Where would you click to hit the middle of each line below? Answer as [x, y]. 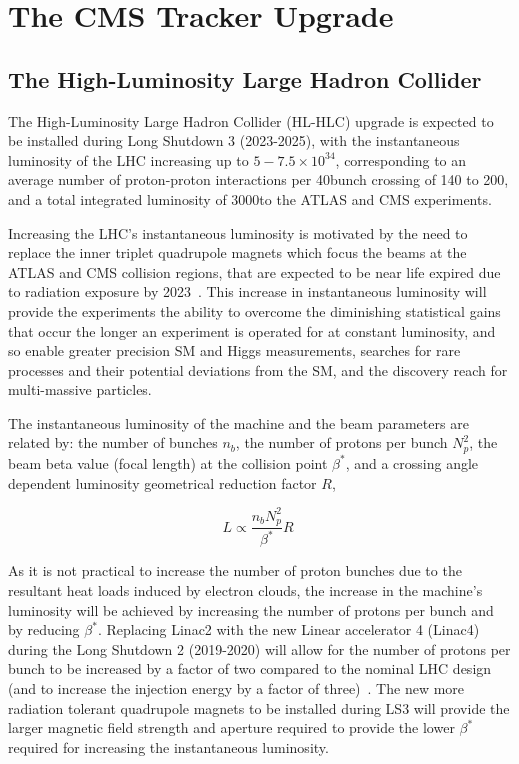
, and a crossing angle [412, 462]
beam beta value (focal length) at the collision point [168, 462]
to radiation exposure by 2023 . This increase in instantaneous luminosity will [247, 291]
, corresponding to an [401, 159]
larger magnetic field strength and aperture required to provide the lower [231, 727]
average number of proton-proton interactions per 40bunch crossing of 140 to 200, [258, 179]
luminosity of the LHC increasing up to [128, 159]
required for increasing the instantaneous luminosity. [168, 746]
